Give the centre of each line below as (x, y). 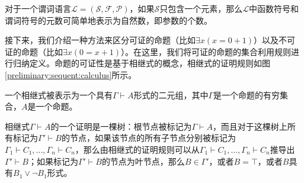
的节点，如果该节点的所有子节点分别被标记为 (148, 138)
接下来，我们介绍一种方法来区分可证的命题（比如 (100, 40)
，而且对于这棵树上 (250, 126)
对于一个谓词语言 (38, 8)
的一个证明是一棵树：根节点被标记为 (121, 126)
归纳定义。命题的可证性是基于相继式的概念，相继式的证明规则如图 (141, 63)
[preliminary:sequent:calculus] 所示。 (71, 74)
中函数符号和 (274, 8)
